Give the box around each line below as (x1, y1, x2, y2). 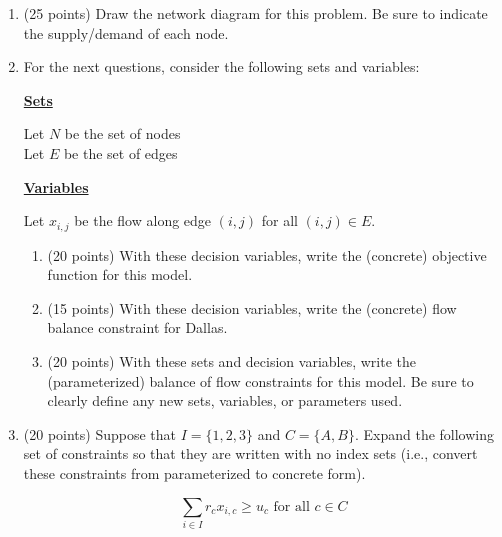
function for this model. (47, 264, 193, 285)
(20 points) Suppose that (23, 423, 177, 444)
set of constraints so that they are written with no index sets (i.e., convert (23, 443, 478, 464)
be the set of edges (63, 142, 178, 163)
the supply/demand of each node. (23, 22, 229, 43)
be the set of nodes (64, 123, 181, 144)
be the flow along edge (74, 210, 212, 231)
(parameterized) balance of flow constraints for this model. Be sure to (47, 370, 474, 391)
